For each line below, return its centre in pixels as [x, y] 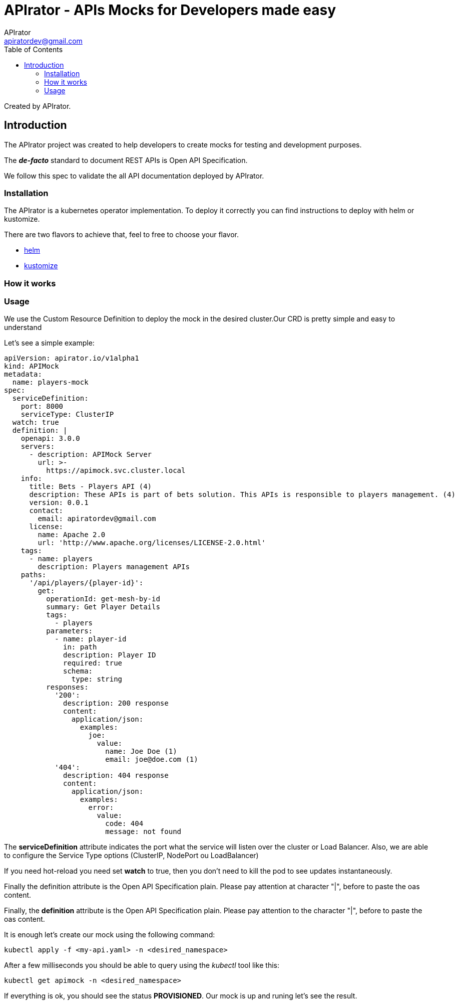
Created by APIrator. [38, 106]
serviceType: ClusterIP [67, 414]
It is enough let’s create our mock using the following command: [110, 935]
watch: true [36, 423]
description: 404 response [116, 776]
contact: [46, 511]
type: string [97, 679]
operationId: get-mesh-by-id [103, 599]
